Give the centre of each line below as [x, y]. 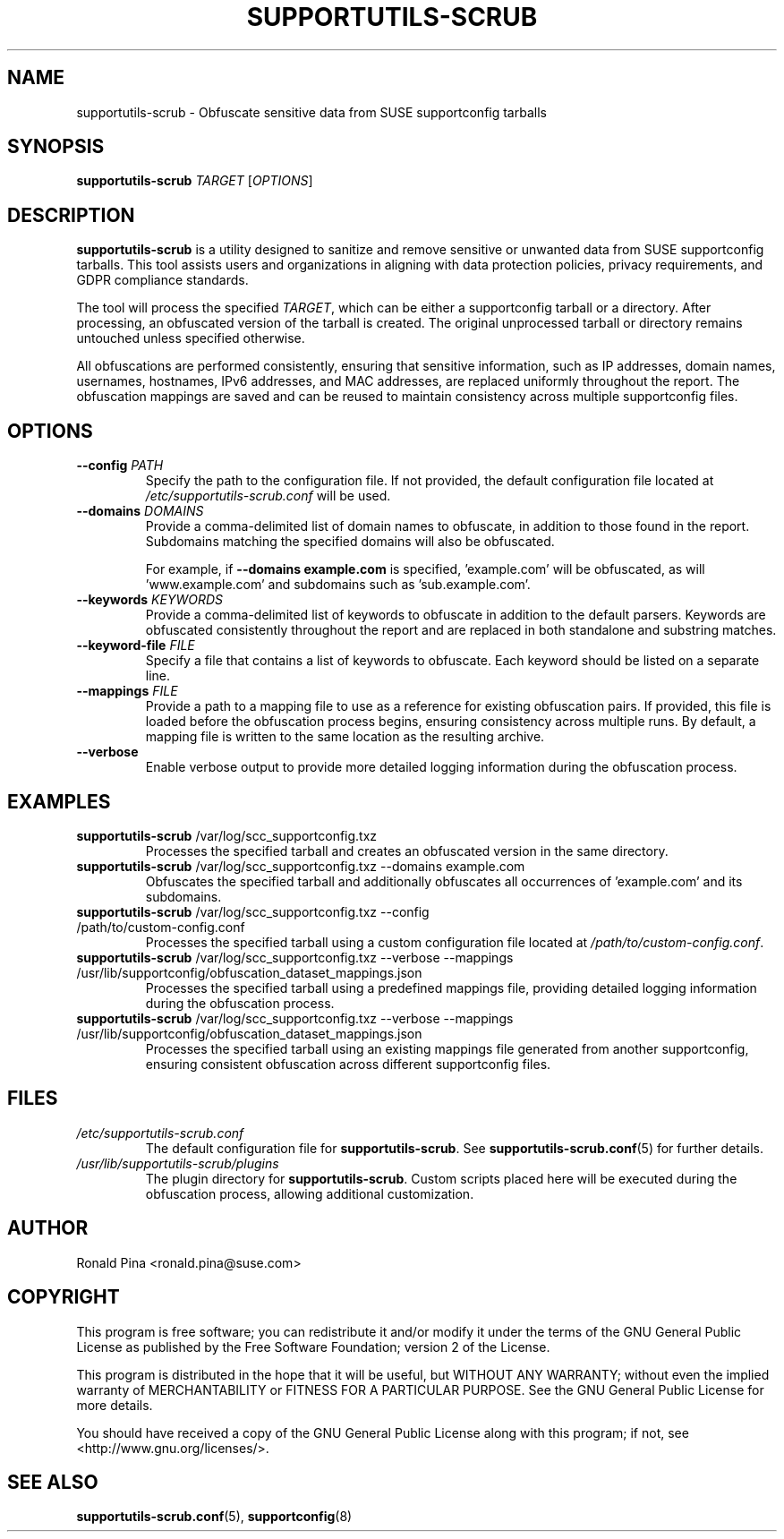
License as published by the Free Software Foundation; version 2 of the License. [313, 1347]
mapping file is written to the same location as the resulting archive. [345, 737]
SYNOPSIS [56, 147]
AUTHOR [48, 1228]
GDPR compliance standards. [162, 280]
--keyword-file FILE [136, 646]
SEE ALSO [53, 1482]
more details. [115, 1405]
